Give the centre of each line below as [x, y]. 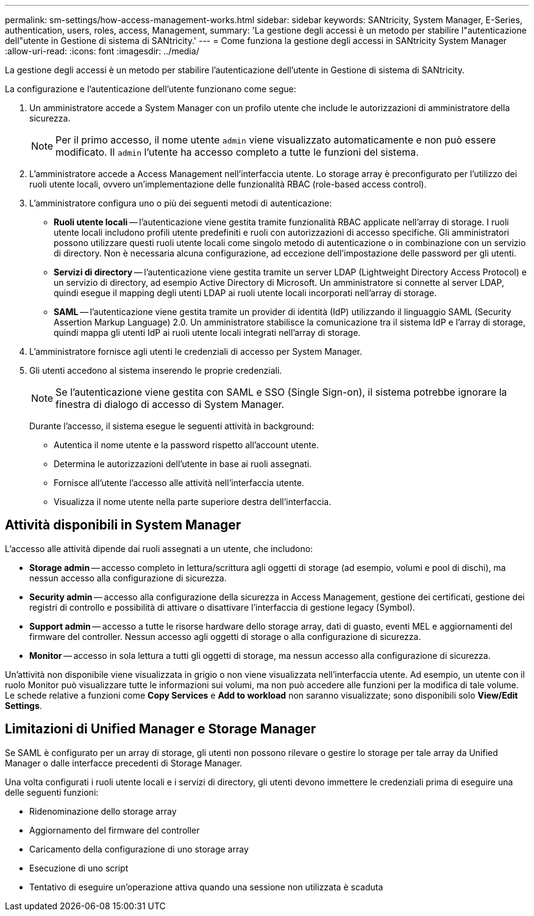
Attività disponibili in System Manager [123, 525]
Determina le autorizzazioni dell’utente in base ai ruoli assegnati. [183, 464]
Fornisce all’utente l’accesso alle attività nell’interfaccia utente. [179, 483]
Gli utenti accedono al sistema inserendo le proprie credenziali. [156, 370]
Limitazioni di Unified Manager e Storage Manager [161, 729]
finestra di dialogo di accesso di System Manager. [170, 404]
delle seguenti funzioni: [52, 792]
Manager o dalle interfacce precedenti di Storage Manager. [124, 763]
